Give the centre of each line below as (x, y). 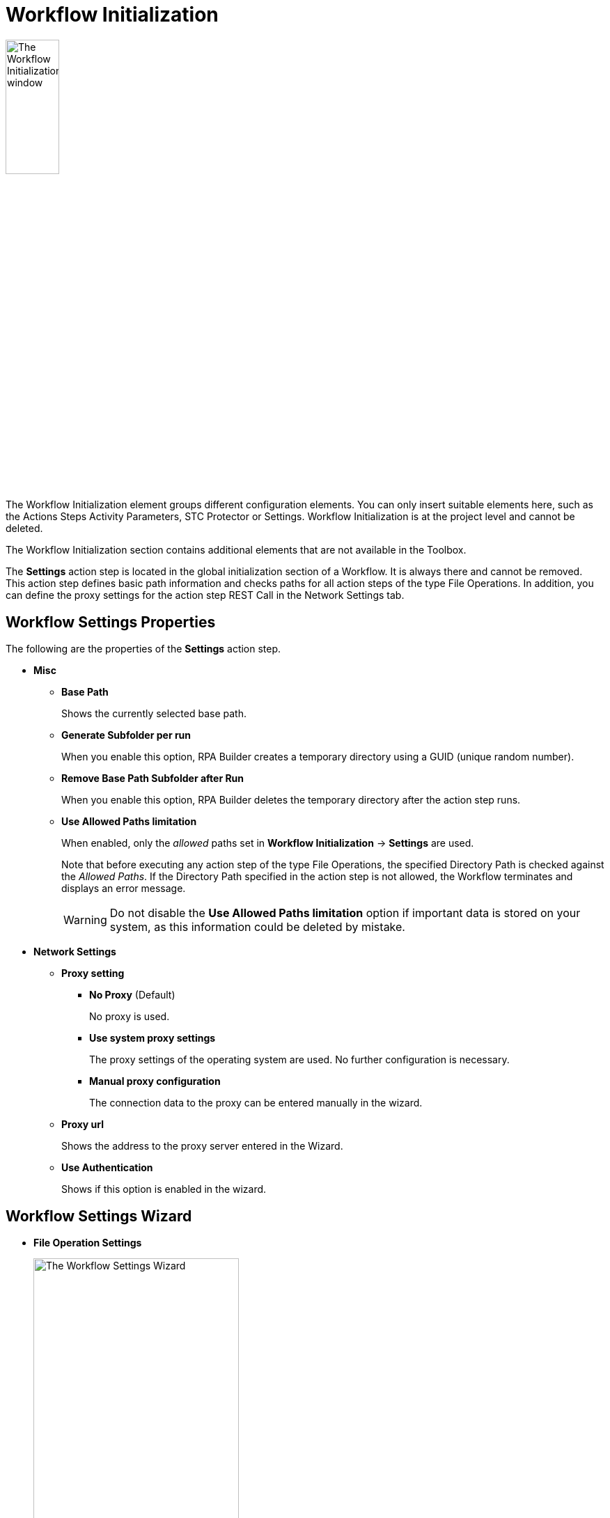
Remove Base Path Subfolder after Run (153, 778)
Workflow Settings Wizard (99, 1216)
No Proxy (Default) (132, 995)
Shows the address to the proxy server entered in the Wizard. (202, 1146)
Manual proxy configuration (155, 1081)
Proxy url (83, 1125)
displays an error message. (124, 889)
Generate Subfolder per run (126, 735)
